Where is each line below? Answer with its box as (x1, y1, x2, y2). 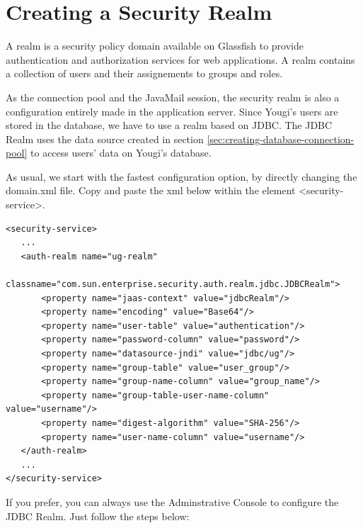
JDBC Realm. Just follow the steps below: (6, 508, 190, 523)
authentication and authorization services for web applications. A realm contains (6, 52, 355, 67)
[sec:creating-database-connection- (207, 131, 355, 146)
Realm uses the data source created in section (6, 131, 204, 146)
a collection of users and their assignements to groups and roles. (6, 66, 283, 81)
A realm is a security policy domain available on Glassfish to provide (6, 38, 304, 53)
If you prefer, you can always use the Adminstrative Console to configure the (6, 494, 339, 509)
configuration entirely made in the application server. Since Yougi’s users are (6, 103, 338, 118)
